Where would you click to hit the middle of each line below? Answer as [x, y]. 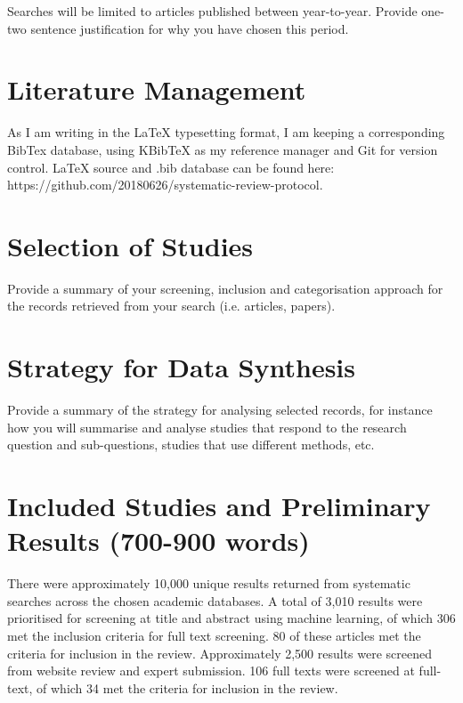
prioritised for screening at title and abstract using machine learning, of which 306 [231, 618]
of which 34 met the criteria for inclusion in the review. [187, 687]
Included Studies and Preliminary [219, 506]
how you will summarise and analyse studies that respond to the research [207, 427]
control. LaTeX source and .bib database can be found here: [171, 167]
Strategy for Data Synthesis [181, 367]
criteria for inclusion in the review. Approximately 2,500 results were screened [219, 653]
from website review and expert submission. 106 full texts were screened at [211, 671]
